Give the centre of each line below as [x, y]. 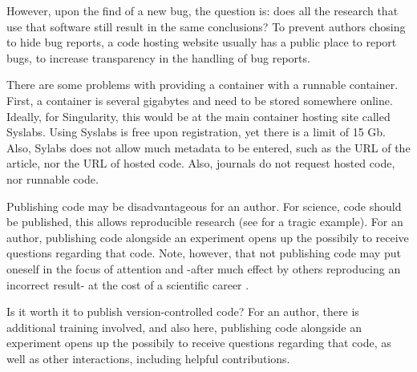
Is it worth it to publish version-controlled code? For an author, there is [183, 311]
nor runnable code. [53, 178]
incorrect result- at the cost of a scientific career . [128, 284]
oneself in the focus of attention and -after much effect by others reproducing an [204, 268]
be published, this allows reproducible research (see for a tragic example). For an [205, 222]
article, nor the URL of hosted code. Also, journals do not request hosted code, [201, 163]
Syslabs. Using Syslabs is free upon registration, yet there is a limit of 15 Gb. [196, 132]
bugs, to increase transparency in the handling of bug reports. [158, 57]
